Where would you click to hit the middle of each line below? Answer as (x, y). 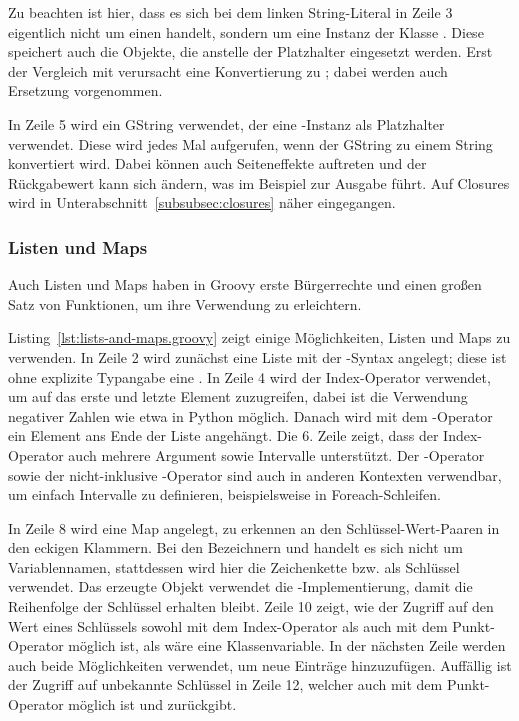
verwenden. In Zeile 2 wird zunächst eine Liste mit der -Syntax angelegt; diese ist (257, 356)
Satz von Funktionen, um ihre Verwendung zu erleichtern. (185, 303)
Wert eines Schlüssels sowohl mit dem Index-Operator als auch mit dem (228, 625)
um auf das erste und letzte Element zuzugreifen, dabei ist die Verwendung (238, 396)
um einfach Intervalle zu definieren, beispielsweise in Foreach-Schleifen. (224, 494)
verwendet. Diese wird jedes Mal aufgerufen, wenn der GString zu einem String (250, 143)
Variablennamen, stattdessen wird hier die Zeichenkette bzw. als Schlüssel (234, 566)
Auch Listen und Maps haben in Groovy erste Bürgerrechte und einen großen (245, 284)
